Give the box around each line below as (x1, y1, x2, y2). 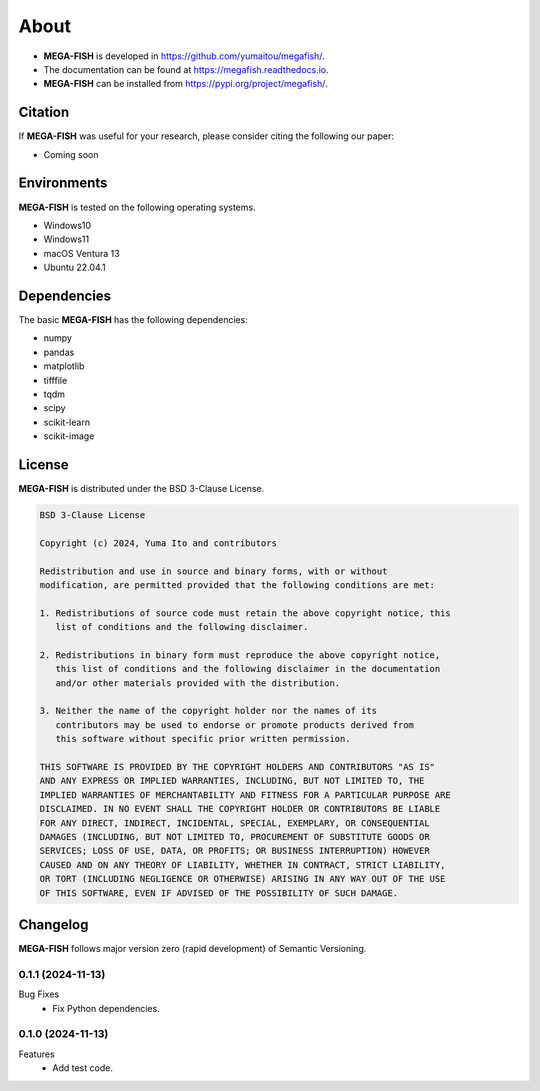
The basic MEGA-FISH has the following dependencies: (18, 314, 249, 325)
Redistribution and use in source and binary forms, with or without (39, 565, 388, 577)
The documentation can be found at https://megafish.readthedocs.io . (43, 63, 329, 75)
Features (18, 1048, 55, 1060)
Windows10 (43, 219, 92, 231)
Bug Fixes (18, 988, 60, 1000)
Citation (18, 104, 70, 121)
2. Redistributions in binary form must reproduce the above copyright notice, (39, 649, 441, 660)
